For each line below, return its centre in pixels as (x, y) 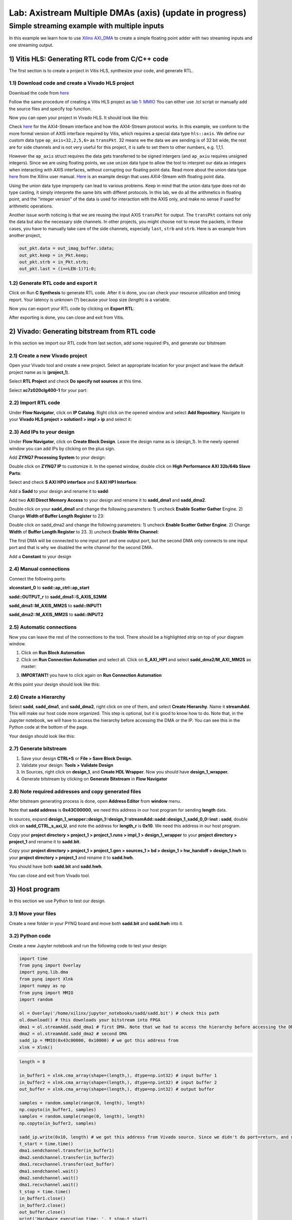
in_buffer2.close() (42, 1205)
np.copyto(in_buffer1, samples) (58, 1110)
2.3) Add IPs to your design (42, 432)
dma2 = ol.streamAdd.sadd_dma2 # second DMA (73, 1034)
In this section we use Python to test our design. (57, 901)
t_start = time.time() (46, 1144)
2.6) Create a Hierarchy (37, 697)
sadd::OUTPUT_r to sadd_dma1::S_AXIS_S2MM (58, 597)
